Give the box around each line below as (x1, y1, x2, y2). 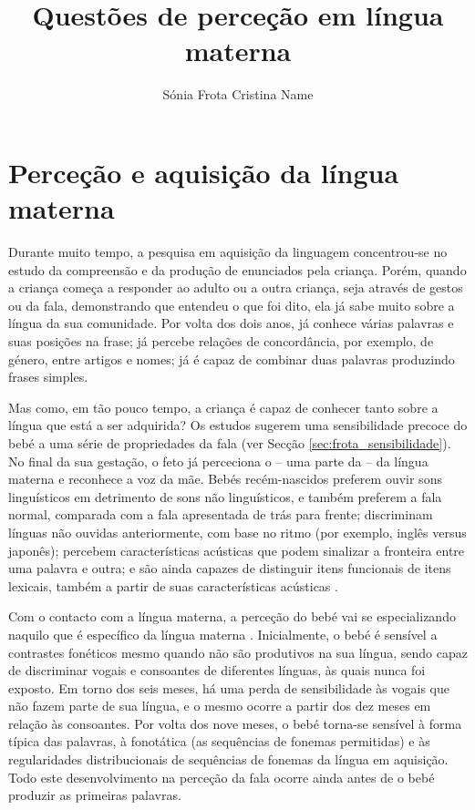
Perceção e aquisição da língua (8, 153, 399, 190)
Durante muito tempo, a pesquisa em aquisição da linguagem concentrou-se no (8, 242, 448, 261)
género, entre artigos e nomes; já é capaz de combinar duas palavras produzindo (8, 349, 455, 368)
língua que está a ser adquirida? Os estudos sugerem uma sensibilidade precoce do (8, 415, 468, 435)
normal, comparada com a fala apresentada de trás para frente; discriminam (8, 505, 433, 524)
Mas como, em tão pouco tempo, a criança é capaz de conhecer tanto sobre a (8, 397, 439, 416)
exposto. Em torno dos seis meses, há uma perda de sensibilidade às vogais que (8, 678, 449, 697)
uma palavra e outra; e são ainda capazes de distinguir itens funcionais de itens (8, 559, 451, 578)
